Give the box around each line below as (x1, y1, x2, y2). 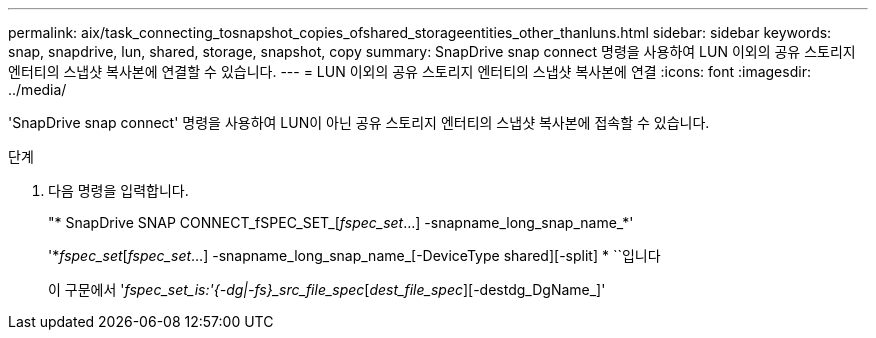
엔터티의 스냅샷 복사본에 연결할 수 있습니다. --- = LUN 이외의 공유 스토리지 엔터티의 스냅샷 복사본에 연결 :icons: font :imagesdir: (8, 63, 811, 80)
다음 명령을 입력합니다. (48, 182, 189, 199)
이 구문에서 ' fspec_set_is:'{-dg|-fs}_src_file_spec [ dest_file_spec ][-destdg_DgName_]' (48, 281, 606, 298)
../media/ (8, 81, 67, 98)
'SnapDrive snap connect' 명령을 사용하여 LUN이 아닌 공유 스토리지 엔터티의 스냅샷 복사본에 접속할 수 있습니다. (8, 114, 710, 131)
